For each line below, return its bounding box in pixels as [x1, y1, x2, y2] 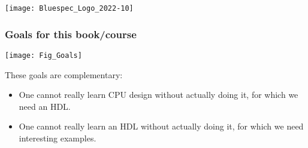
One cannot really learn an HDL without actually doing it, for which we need [19, 120, 304, 132]
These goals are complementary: [5, 68, 123, 81]
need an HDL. [19, 100, 71, 112]
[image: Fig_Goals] [5, 51, 82, 60]
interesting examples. [19, 131, 96, 144]
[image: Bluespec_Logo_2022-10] [5, 4, 134, 13]
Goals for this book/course [5, 26, 137, 41]
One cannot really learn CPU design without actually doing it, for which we [19, 88, 298, 101]
